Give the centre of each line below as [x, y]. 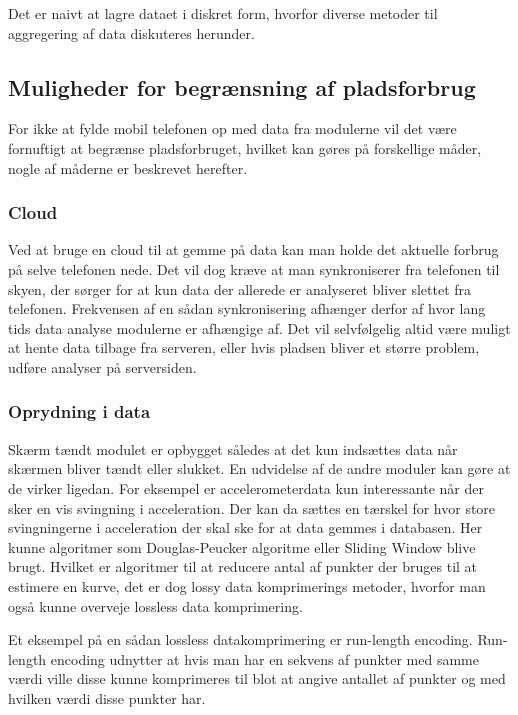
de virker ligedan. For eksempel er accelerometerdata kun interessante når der [246, 487]
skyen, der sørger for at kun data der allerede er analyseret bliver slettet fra [240, 288]
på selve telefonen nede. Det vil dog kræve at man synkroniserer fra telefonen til [254, 268]
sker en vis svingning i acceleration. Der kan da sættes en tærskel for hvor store [252, 507]
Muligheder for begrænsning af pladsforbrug [242, 86]
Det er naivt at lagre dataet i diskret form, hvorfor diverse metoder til [223, 13]
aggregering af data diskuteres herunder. [131, 32]
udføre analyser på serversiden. [102, 366]
